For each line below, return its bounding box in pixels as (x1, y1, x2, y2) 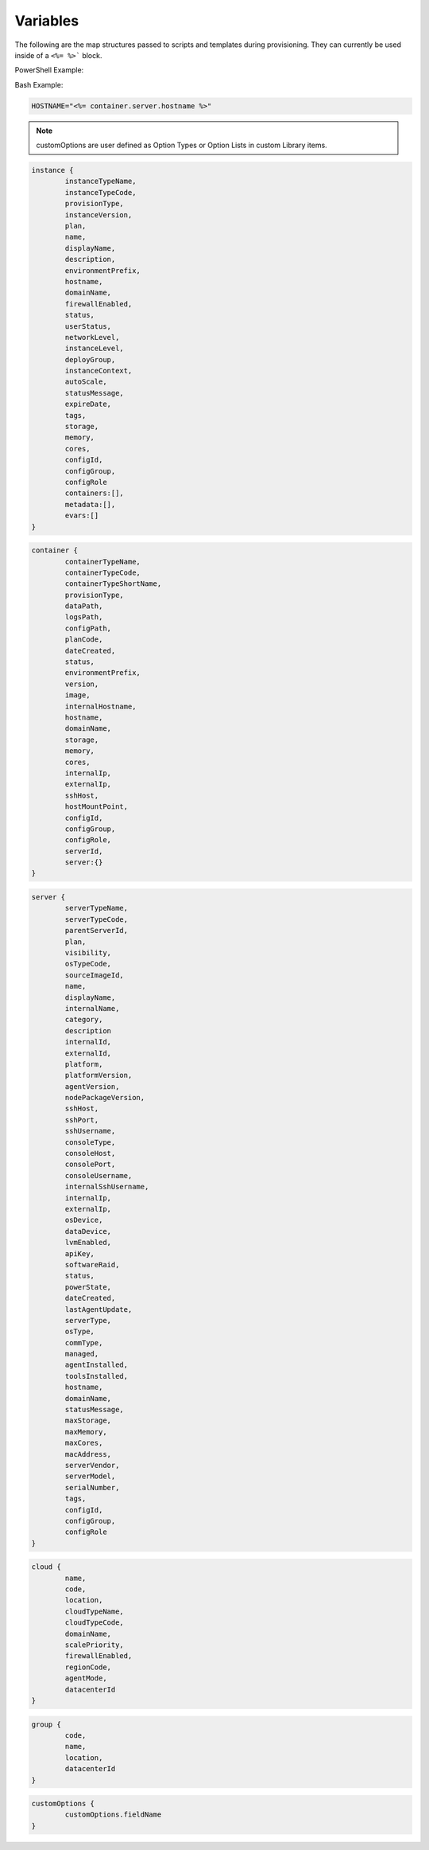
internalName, (64, 1004, 120, 1013)
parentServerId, (64, 926, 129, 935)
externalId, (64, 1048, 111, 1058)
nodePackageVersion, (64, 1093, 145, 1103)
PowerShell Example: (14, 65, 84, 75)
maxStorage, (64, 1416, 111, 1425)
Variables (14, 12, 79, 29)
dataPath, (64, 602, 103, 611)
